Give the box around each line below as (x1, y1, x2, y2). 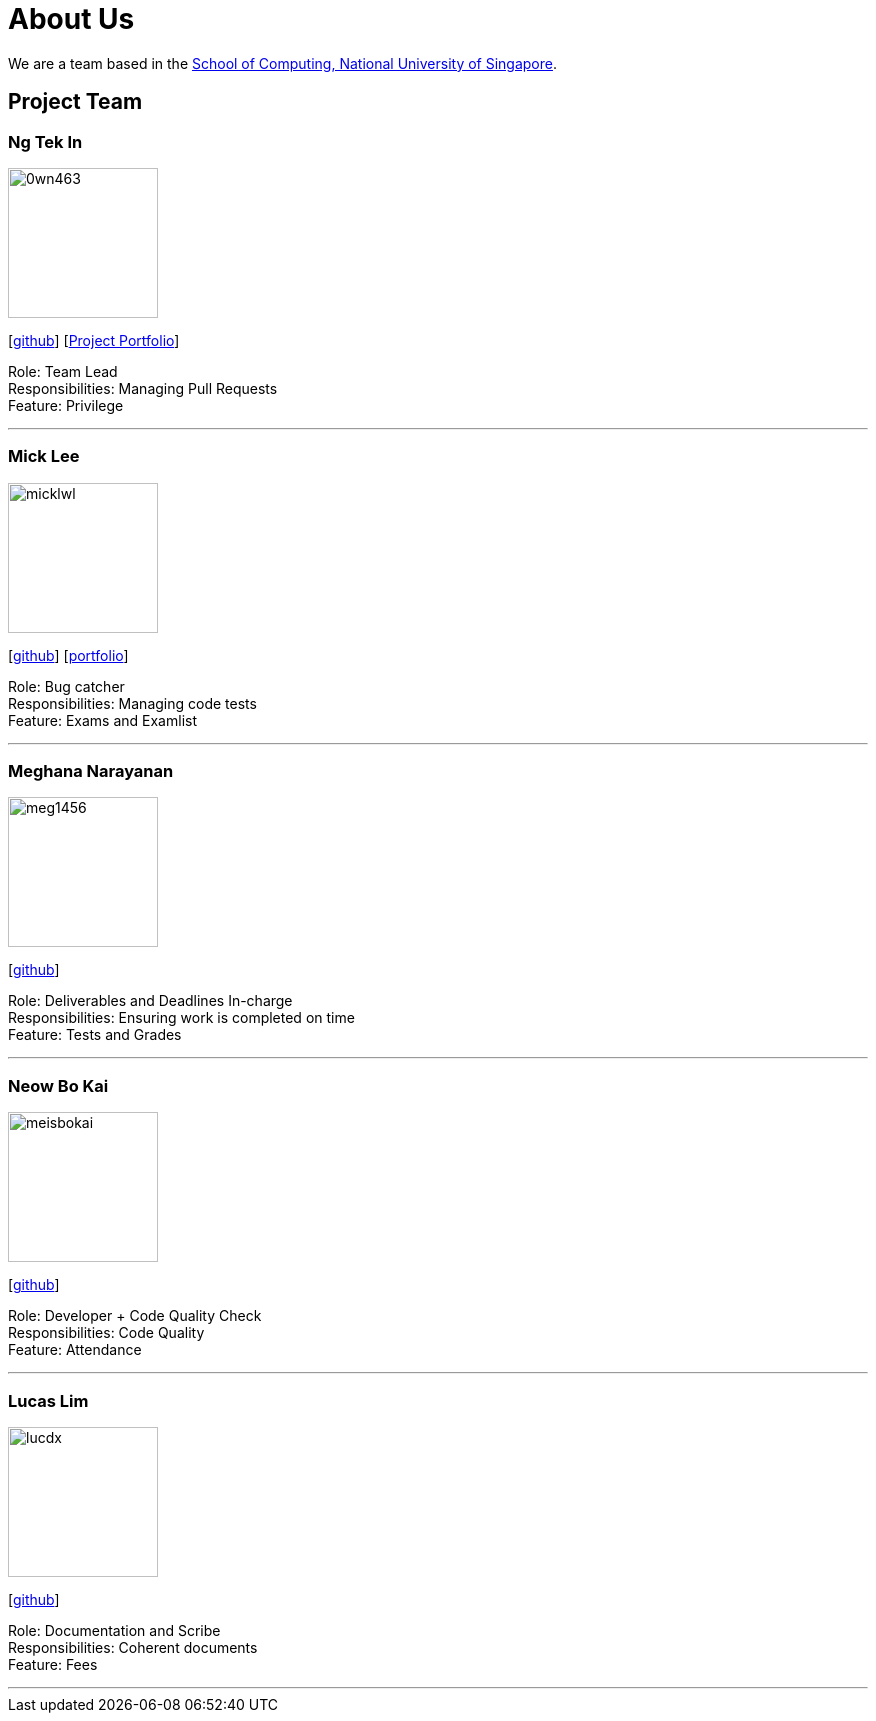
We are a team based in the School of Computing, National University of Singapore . (8, 54, 558, 72)
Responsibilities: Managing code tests (8, 694, 257, 712)
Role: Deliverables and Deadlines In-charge (8, 992, 293, 1010)
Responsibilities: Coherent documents (8, 1638, 258, 1656)
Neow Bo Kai (8, 1075, 109, 1096)
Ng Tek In (8, 131, 83, 152)
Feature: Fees (8, 1655, 98, 1673)
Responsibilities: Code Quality (8, 1324, 205, 1342)
